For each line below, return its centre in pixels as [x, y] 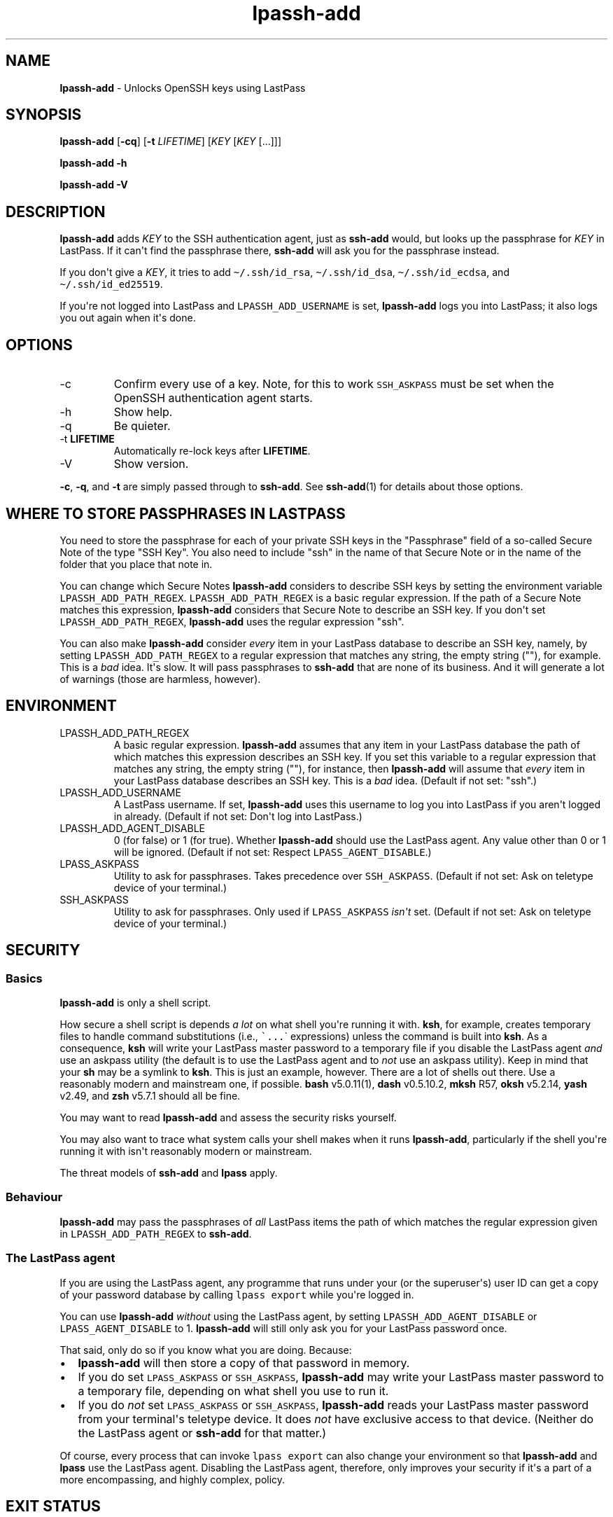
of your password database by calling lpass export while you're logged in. [237, 1294]
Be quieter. [142, 426]
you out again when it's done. [128, 318]
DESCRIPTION [56, 212]
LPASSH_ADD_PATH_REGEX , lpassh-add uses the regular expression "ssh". [232, 621]
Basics [24, 978]
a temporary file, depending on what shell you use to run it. [233, 1391]
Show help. [143, 412]
